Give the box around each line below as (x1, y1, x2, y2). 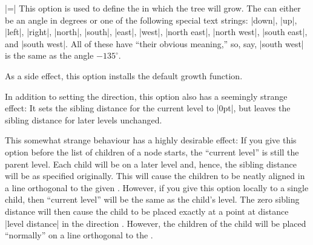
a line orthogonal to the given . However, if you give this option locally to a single (5, 181, 309, 194)
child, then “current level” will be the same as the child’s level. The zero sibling (5, 193, 300, 206)
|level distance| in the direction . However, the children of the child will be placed (5, 217, 306, 229)
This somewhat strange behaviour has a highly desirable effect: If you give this (5, 134, 297, 146)
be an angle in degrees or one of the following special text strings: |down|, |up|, (5, 13, 297, 26)
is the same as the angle (5, 49, 94, 62)
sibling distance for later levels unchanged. (5, 113, 162, 126)
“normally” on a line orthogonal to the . (5, 229, 153, 241)
